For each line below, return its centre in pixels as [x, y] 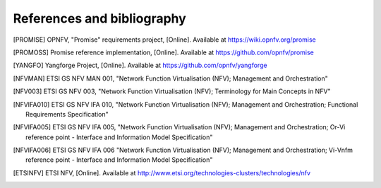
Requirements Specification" [67, 114]
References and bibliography [99, 18]
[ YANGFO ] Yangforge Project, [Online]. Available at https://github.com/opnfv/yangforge [140, 65]
